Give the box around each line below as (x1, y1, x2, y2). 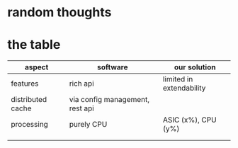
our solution (174, 62, 216, 72)
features (11, 79, 39, 89)
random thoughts (7, 4, 112, 21)
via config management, (69, 95, 150, 105)
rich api (69, 79, 94, 89)
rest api (69, 103, 94, 113)
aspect (24, 62, 49, 72)
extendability (162, 83, 206, 93)
